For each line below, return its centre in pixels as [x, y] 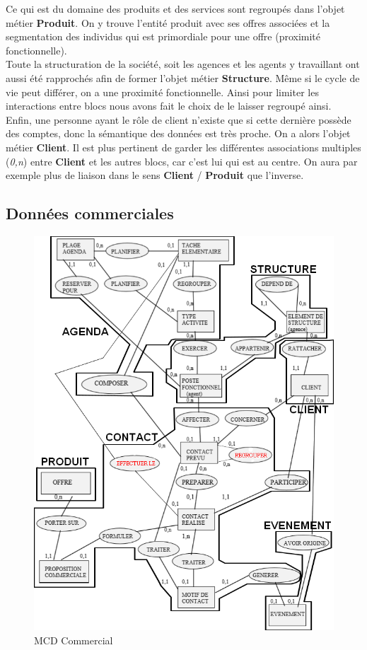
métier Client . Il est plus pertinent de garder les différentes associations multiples [183, 147]
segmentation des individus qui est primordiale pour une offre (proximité [163, 36]
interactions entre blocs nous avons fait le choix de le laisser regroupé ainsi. [169, 106]
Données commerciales [90, 213]
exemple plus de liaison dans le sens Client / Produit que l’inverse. [155, 175]
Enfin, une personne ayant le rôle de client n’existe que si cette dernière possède [179, 119]
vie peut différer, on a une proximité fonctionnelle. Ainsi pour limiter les [162, 92]
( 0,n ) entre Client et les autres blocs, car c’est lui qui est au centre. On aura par [182, 161]
